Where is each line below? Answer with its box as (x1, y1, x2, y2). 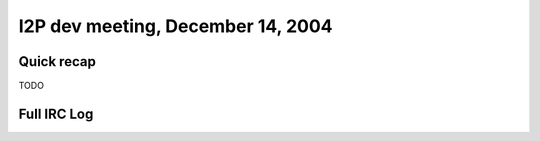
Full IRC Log (18, 105, 94, 122)
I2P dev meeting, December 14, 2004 (18, 15, 334, 37)
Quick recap (18, 53, 97, 70)
